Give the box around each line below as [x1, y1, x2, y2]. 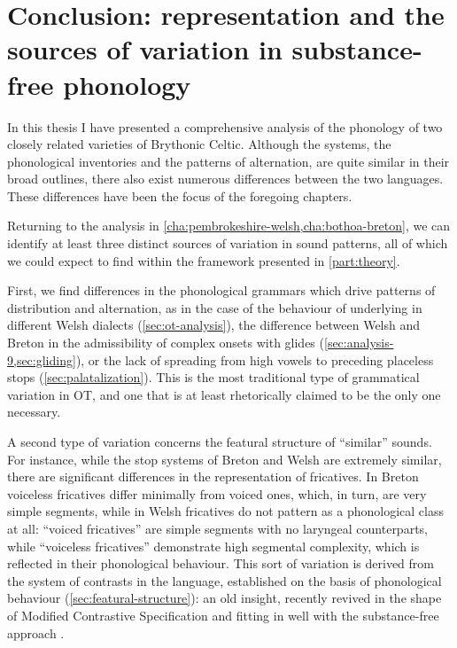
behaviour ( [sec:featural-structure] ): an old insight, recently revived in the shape [7, 589, 442, 607]
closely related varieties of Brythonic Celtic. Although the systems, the [7, 135, 391, 153]
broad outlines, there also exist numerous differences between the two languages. [7, 169, 444, 188]
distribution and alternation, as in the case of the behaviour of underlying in [7, 298, 422, 316]
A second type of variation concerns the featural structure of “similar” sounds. [7, 433, 432, 450]
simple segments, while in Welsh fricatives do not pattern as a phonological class [7, 502, 444, 520]
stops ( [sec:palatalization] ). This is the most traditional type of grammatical [7, 368, 420, 386]
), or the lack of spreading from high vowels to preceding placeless [75, 350, 434, 369]
